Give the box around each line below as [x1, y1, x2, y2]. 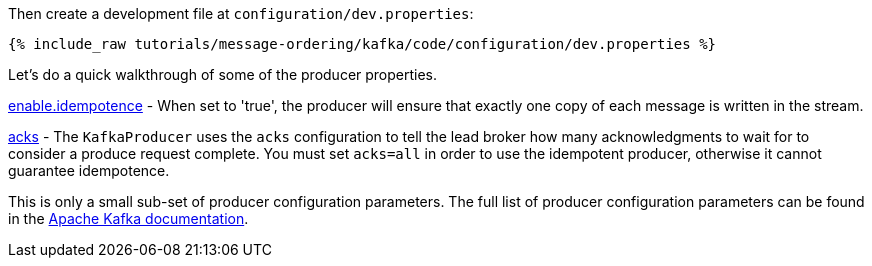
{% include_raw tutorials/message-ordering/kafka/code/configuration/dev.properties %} [8, 36, 717, 52]
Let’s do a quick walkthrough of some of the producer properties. [8, 66, 438, 83]
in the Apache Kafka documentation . [8, 210, 249, 227]
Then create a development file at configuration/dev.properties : [8, 5, 474, 22]
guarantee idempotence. [8, 162, 170, 179]
